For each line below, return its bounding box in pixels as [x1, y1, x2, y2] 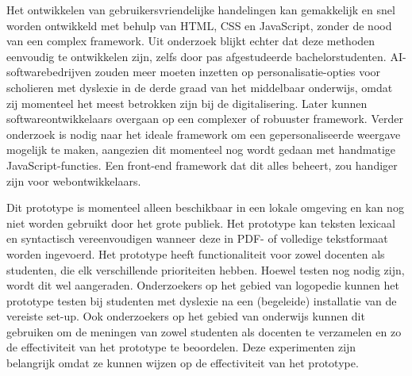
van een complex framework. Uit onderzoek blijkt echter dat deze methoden [6, 33, 375, 49]
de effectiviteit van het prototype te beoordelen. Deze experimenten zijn [6, 339, 356, 355]
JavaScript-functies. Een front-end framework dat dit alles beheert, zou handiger [6, 156, 398, 173]
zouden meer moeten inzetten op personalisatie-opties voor [94, 63, 381, 80]
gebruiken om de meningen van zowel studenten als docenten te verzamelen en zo [6, 323, 402, 340]
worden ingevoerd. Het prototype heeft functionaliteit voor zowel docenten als [6, 245, 385, 262]
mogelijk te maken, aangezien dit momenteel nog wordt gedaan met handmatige [6, 141, 395, 158]
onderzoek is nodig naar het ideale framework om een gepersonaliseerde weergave [6, 125, 401, 142]
